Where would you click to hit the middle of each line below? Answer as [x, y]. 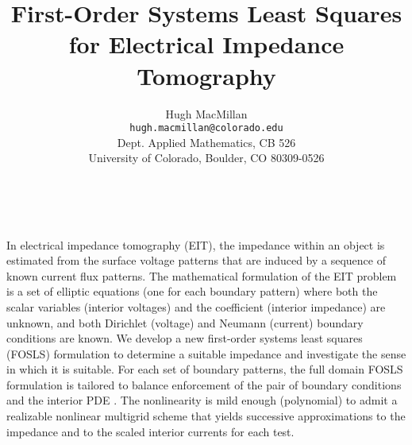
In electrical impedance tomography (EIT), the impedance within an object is [196, 244]
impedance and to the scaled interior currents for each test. [150, 431]
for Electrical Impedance [206, 44]
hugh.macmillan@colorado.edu [206, 128]
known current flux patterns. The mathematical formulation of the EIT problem [202, 275]
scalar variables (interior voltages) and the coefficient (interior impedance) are [196, 306]
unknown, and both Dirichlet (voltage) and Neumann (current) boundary [185, 322]
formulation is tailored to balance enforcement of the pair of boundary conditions [204, 384]
